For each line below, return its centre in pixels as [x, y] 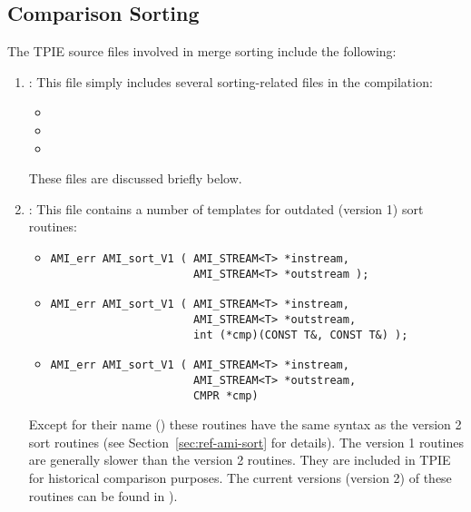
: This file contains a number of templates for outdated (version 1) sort [226, 208]
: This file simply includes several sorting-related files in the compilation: [231, 81]
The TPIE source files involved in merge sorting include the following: [202, 51]
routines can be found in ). [103, 495]
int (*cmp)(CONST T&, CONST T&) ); [301, 335]
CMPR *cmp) [226, 395]
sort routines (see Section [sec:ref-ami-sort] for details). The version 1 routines [246, 442]
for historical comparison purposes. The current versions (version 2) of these [240, 477]
